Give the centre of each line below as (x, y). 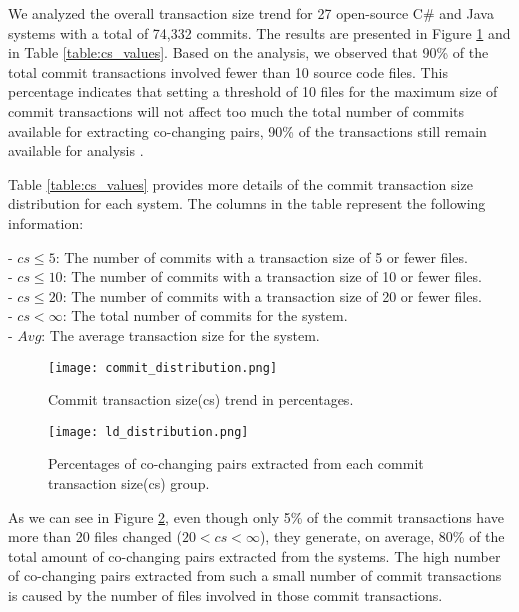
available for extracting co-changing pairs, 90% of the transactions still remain (247, 130)
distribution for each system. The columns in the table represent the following (247, 203)
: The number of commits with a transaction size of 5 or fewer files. (261, 256)
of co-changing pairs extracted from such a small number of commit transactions (255, 575)
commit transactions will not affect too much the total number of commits (236, 110)
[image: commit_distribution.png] (163, 367)
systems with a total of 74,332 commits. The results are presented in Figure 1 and (259, 32)
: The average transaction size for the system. (180, 334)
